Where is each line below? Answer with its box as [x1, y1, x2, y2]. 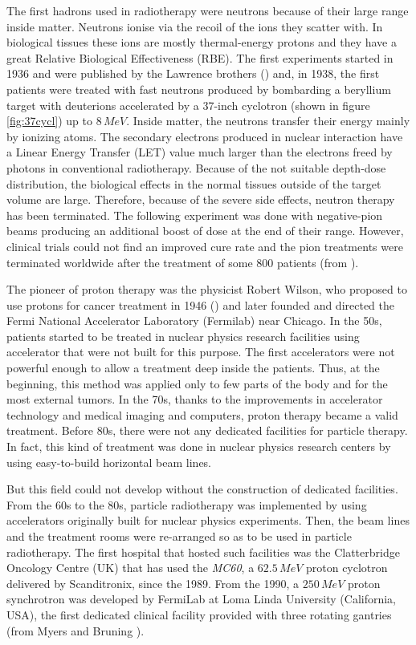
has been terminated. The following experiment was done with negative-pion [6, 206, 383, 223]
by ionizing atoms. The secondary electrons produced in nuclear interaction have [6, 128, 403, 144]
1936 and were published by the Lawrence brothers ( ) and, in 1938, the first [6, 65, 380, 82]
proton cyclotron [305, 559, 388, 576]
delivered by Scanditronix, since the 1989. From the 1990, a [6, 574, 300, 591]
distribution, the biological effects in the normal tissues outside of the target [6, 175, 381, 192]
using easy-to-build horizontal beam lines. [6, 453, 212, 470]
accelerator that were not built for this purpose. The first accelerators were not [6, 343, 395, 360]
